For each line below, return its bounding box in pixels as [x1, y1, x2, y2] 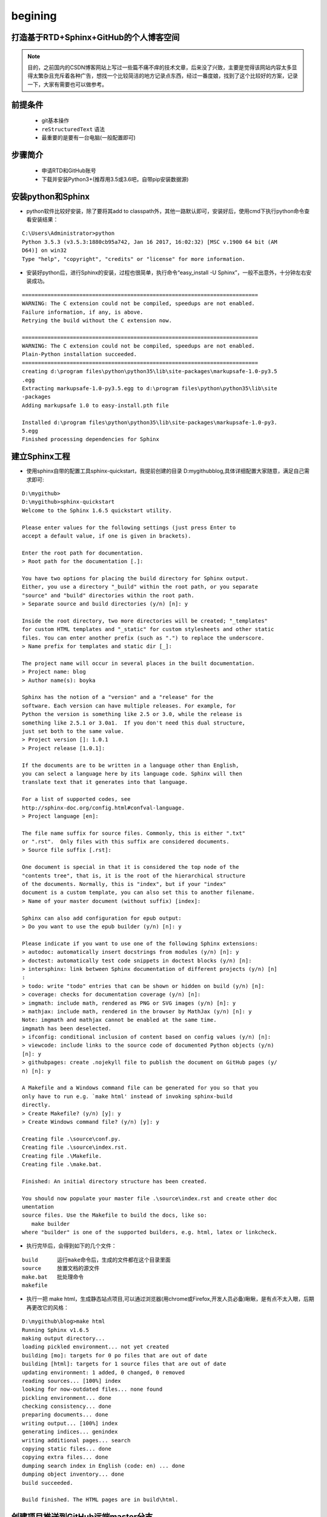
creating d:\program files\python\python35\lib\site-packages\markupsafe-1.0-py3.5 [22, 368, 278, 375]
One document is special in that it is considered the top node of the [22, 863, 239, 871]
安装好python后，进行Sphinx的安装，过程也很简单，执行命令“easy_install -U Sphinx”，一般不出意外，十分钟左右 [26, 269, 306, 276]
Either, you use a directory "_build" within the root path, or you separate [22, 583, 259, 590]
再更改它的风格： [26, 1303, 69, 1311]
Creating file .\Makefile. [22, 1152, 102, 1159]
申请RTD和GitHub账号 [41, 167, 96, 174]
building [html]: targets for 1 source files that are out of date [22, 1360, 226, 1368]
